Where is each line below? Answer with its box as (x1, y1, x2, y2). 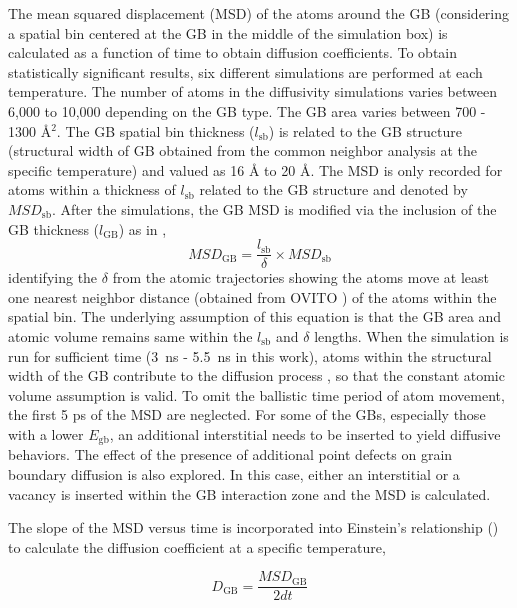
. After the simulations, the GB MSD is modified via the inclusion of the (51, 198, 497, 219)
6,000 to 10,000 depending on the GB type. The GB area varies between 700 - (8, 100, 486, 121)
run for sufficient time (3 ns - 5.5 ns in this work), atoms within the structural (8, 345, 492, 366)
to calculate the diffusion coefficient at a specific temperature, (8, 536, 386, 557)
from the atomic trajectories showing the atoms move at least (112, 267, 490, 288)
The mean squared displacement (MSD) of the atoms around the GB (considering (8, 3, 510, 23)
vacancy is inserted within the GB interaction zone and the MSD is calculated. (8, 483, 491, 504)
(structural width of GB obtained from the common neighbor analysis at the (8, 140, 477, 161)
